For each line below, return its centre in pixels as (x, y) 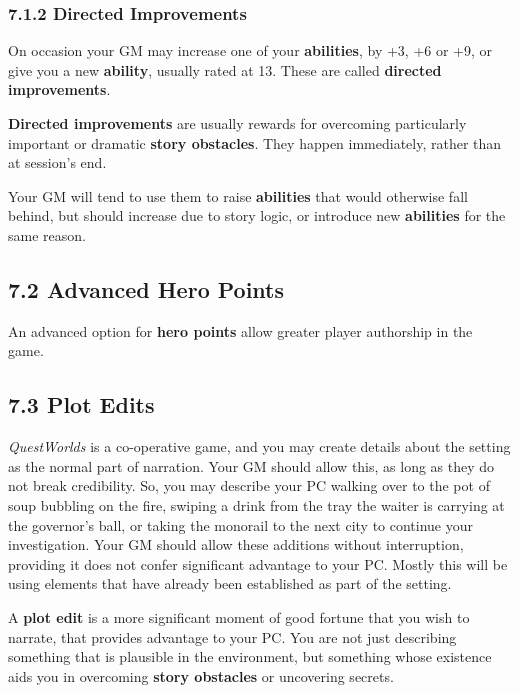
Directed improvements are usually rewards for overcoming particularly (237, 123)
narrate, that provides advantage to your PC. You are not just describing (232, 636)
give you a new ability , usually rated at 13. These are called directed (225, 69)
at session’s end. (57, 162)
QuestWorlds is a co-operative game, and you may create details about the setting (259, 446)
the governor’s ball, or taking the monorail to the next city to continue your (241, 524)
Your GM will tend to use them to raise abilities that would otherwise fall (238, 195)
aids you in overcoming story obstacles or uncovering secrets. (201, 675)
